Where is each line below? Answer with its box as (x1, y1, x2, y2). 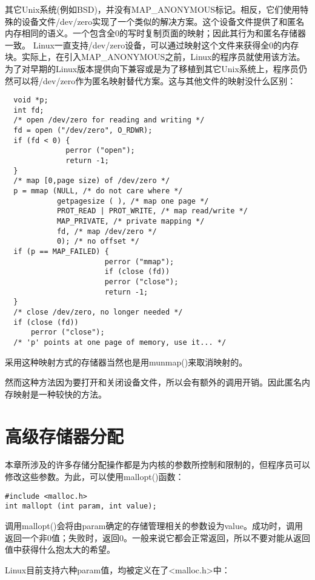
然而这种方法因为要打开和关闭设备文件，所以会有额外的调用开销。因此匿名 (5, 376, 302, 388)
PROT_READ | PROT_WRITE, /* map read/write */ (56, 207, 248, 216)
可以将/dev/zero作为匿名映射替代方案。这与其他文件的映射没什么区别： (13, 74, 296, 87)
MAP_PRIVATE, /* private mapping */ (56, 217, 205, 226)
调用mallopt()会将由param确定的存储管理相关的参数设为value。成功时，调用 (5, 519, 303, 532)
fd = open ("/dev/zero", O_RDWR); (13, 126, 153, 135)
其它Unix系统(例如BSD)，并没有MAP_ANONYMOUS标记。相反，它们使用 (5, 3, 300, 15)
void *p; (13, 96, 48, 105)
